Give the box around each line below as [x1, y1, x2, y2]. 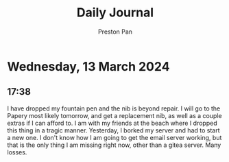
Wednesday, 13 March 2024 [7, 58, 170, 74]
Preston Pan [98, 27, 132, 36]
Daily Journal [76, 5, 154, 21]
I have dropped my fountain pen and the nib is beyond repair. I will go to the [7, 104, 221, 113]
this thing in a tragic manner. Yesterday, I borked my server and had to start [7, 126, 221, 135]
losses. [7, 148, 27, 156]
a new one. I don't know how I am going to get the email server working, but [7, 133, 222, 141]
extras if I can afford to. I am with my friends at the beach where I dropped [7, 119, 217, 127]
